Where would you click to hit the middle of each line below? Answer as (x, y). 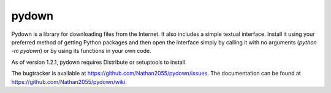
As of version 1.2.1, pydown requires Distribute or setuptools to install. (99, 62)
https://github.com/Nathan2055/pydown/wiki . (69, 81)
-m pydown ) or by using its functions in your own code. (81, 51)
